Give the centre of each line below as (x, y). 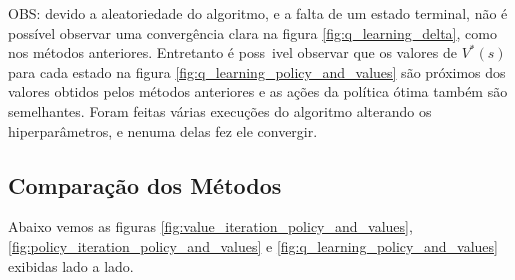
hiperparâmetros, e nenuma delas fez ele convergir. (163, 130)
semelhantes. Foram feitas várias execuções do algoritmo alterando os (220, 110)
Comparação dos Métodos (145, 184)
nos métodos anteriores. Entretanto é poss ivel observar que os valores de (232, 52)
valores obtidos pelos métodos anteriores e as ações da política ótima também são (258, 91)
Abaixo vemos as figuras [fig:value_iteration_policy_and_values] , (210, 226)
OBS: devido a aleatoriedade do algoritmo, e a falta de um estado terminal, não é (258, 13)
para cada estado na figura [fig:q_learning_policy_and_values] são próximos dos (257, 71)
